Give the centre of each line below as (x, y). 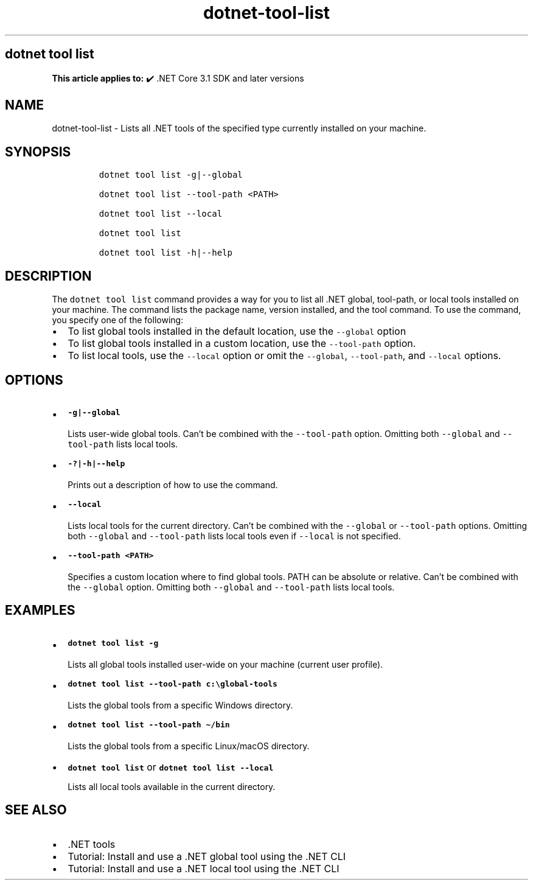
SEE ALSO (36, 810)
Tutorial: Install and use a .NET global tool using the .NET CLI (207, 856)
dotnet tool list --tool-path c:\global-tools (172, 684)
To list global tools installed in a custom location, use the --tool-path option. (242, 344)
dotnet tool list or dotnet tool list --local (171, 767)
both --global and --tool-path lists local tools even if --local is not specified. (234, 536)
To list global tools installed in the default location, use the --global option (237, 331)
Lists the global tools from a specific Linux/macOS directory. (189, 746)
